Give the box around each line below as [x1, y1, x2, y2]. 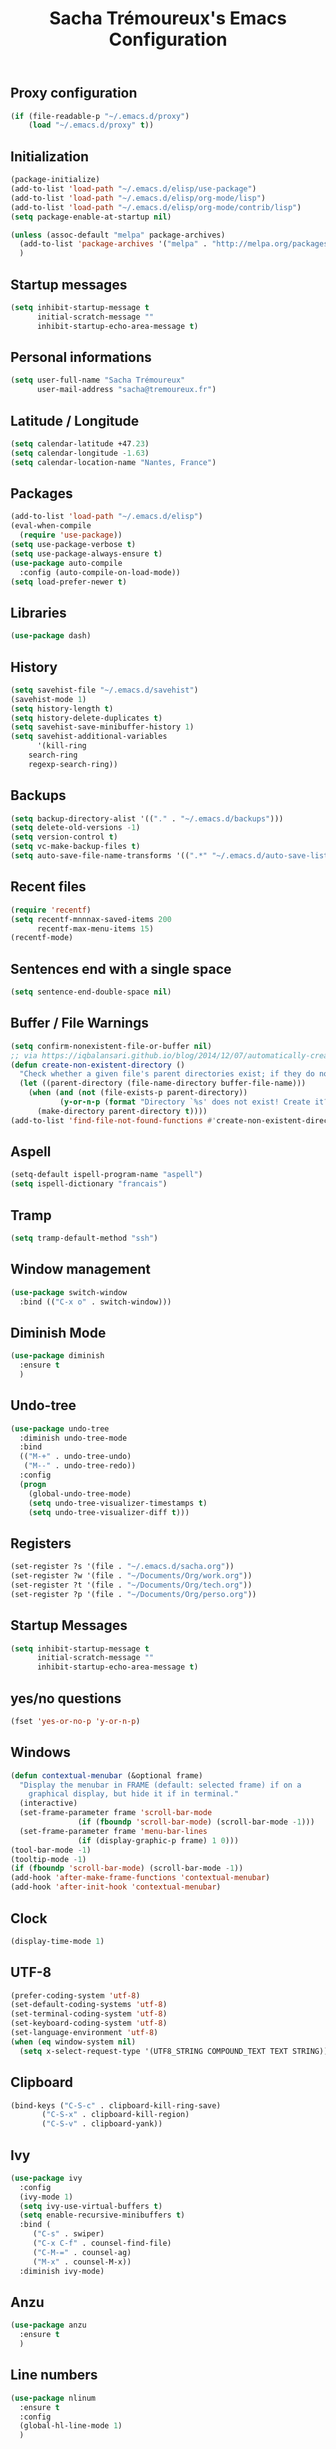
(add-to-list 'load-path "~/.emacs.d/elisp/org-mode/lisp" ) [10, 193, 267, 203]
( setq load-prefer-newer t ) [10, 577, 128, 587]
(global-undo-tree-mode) [28, 1488, 132, 1499]
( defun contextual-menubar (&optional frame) [10, 1770, 203, 1781]
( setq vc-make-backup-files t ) [10, 842, 141, 852]
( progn [19, 1479, 47, 1489]
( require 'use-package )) [19, 530, 123, 541]
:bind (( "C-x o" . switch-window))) [19, 1297, 172, 1307]
